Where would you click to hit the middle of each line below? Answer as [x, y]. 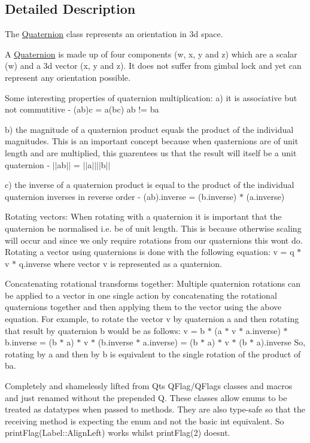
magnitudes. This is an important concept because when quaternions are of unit [152, 141]
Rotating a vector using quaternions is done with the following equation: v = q [150, 252]
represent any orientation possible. [68, 77]
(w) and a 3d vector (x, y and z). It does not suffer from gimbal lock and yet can [153, 66]
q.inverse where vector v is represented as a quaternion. [120, 263]
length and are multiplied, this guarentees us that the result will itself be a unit [151, 152]
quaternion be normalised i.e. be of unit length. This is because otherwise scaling [153, 228]
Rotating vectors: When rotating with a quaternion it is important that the [143, 216]
